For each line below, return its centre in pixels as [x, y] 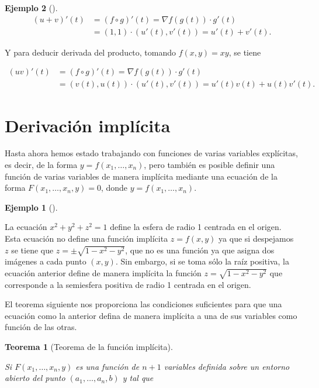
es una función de [108, 366]
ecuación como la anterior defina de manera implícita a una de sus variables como [151, 315]
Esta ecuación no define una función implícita [86, 238]
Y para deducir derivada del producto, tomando [91, 52]
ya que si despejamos [256, 238]
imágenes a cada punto [46, 261]
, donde [114, 188]
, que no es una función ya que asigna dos [200, 250]
